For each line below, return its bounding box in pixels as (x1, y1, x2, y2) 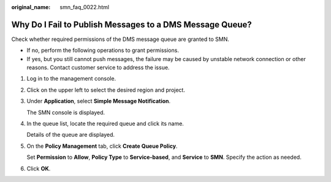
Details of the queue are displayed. (26, 131, 115, 139)
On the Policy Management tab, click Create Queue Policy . (26, 142, 178, 150)
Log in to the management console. (26, 75, 116, 82)
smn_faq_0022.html (59, 4, 110, 10)
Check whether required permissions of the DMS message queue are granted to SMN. (11, 35, 229, 43)
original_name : (11, 4, 51, 10)
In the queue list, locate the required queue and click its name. (26, 120, 184, 128)
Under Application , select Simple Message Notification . (26, 98, 171, 105)
